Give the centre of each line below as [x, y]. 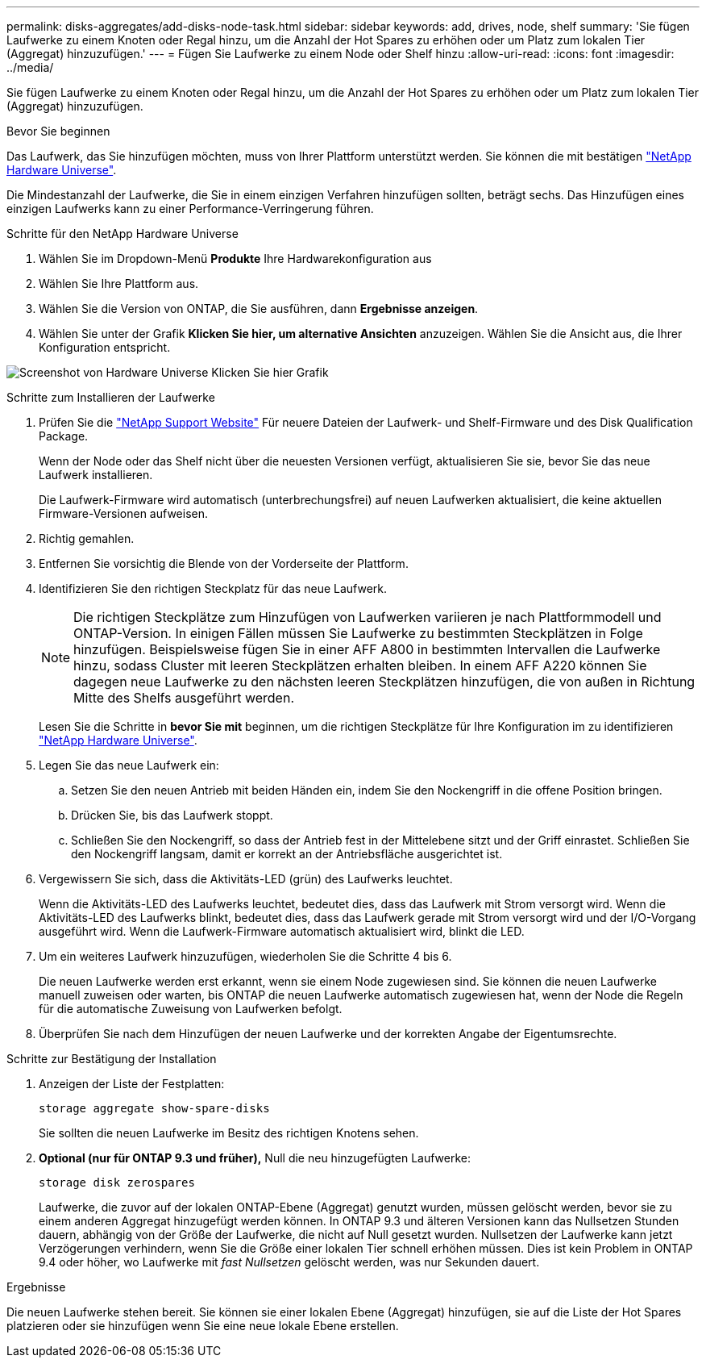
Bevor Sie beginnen [58, 131]
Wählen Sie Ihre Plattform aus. [119, 284]
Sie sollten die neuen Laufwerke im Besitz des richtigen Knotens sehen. [229, 1133]
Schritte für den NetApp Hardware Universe [123, 234]
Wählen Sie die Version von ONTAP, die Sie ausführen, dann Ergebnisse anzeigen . [259, 309]
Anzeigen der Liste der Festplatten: [132, 1084]
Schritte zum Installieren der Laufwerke [111, 397]
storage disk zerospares [117, 1183]
